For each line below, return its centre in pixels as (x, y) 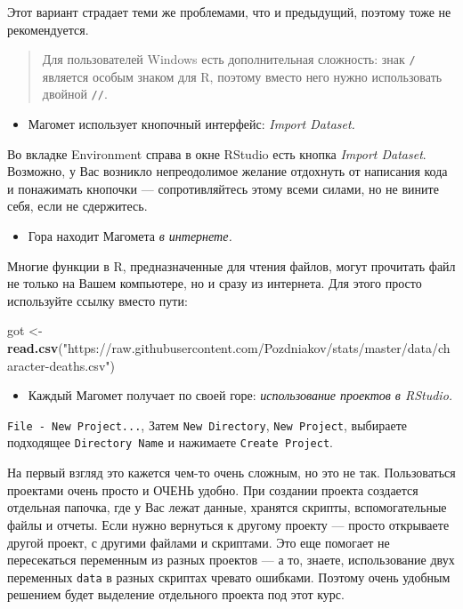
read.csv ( (35, 348)
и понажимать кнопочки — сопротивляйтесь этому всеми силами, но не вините (223, 188)
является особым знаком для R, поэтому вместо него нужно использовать (242, 76)
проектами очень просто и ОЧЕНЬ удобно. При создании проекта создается (213, 489)
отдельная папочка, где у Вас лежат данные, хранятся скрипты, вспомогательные (227, 507)
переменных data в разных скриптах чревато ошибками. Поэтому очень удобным (229, 577)
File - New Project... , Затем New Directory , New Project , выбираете (207, 425)
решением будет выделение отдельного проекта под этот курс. (176, 594)
